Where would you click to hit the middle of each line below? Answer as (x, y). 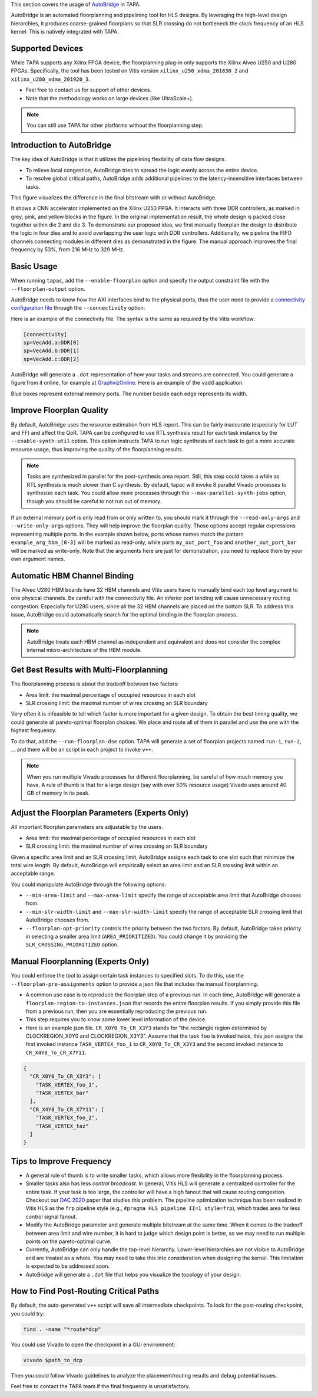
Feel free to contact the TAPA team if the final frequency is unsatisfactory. (101, 1386)
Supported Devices (47, 48)
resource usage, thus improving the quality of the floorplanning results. (97, 449)
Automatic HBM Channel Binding (72, 575)
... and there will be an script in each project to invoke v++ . (82, 749)
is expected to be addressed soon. (68, 1266)
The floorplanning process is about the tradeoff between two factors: (95, 684)
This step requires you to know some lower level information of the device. (116, 1019)
